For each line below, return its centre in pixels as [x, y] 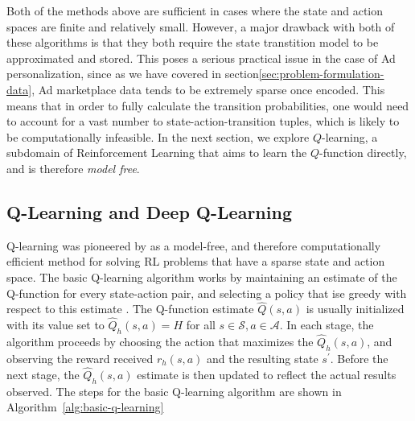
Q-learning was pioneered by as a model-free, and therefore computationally [194, 245]
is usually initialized [355, 309]
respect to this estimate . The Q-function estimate [130, 309]
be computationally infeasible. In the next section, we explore [158, 136]
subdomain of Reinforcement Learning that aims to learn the [157, 153]
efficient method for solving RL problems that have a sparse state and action [196, 261]
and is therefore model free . [73, 168]
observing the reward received [80, 358]
